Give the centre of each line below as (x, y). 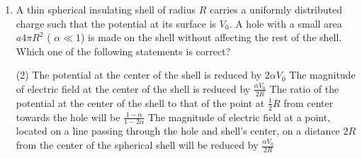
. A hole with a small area (285, 23)
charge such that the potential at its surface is (116, 23)
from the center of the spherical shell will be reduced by (137, 145)
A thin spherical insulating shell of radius (106, 9)
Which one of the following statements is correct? (123, 51)
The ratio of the (304, 88)
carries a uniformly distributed (276, 9)
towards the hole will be (68, 117)
